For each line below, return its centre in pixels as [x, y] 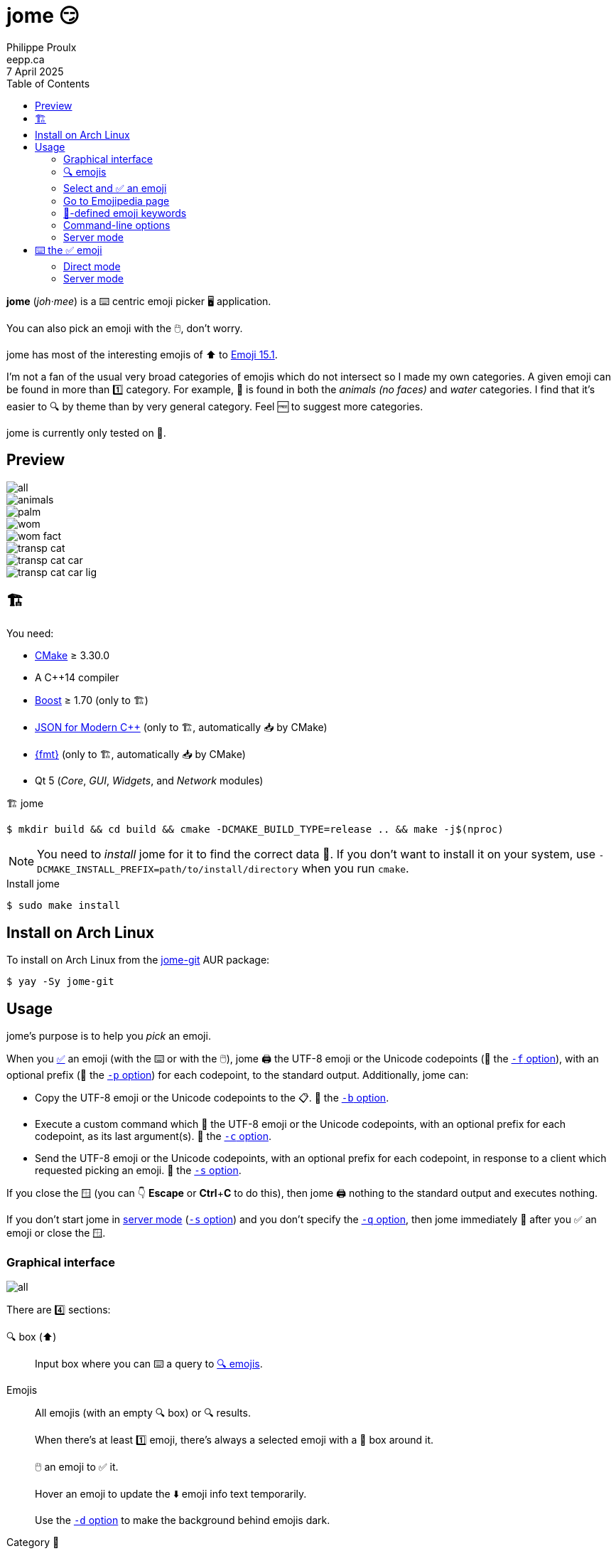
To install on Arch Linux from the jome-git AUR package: [138, 960]
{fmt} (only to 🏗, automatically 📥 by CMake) [140, 755]
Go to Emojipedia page [117, 201]
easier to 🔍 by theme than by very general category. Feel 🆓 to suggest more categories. [215, 406]
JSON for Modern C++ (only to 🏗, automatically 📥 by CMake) [181, 727]
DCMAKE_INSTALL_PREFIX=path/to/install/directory [168, 870]
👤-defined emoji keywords [125, 213]
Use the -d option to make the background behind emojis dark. [183, 1520]
